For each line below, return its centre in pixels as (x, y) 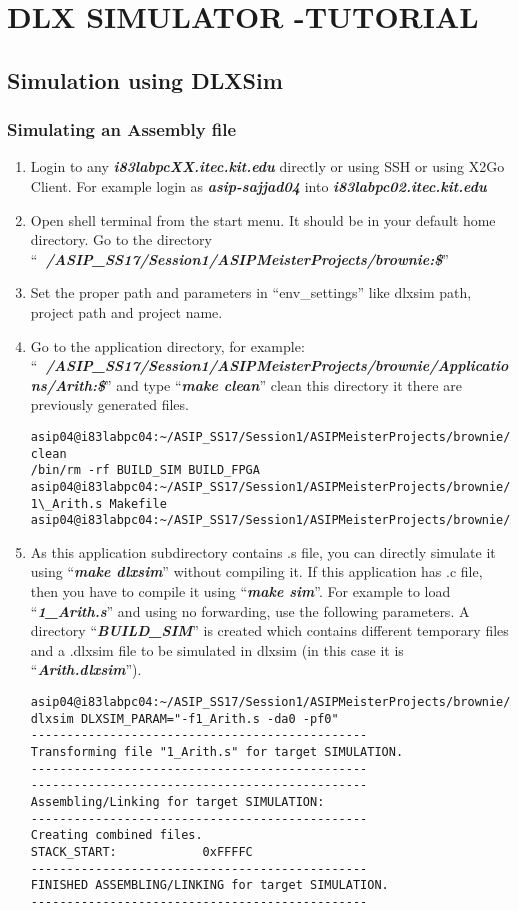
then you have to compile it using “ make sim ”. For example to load (240, 591)
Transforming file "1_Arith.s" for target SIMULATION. (217, 751)
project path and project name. (126, 311)
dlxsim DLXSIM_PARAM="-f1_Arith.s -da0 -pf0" (184, 718)
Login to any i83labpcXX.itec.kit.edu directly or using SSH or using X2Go (267, 166)
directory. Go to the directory (121, 239)
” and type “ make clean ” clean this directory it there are (283, 384)
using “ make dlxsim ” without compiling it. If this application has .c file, (256, 571)
